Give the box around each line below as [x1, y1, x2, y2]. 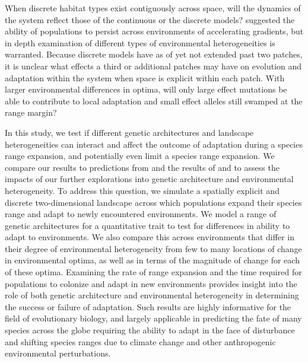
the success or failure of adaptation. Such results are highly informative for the [5, 300, 291, 313]
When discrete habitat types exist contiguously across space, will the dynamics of [5, 2, 301, 14]
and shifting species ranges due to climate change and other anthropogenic [5, 335, 276, 348]
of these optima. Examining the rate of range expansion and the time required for [5, 266, 302, 278]
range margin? [5, 106, 57, 119]
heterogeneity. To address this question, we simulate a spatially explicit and [5, 184, 280, 196]
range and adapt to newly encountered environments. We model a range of [5, 208, 277, 220]
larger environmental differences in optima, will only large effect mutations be [5, 83, 287, 95]
